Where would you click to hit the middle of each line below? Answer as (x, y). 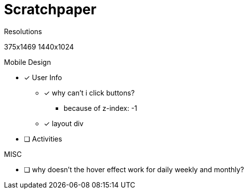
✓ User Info (43, 77)
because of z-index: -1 (101, 108)
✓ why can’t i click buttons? (89, 93)
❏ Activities (43, 139)
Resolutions (23, 31)
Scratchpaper (50, 9)
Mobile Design (28, 62)
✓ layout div (64, 123)
